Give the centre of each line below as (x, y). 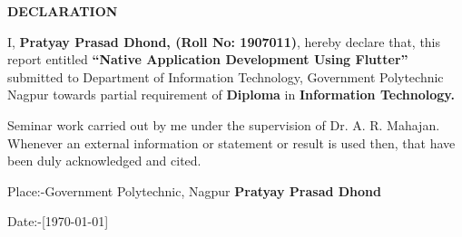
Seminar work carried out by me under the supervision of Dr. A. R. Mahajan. (224, 124)
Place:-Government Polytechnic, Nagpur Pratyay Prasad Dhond (195, 190)
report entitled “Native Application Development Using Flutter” (208, 59)
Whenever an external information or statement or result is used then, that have (231, 142)
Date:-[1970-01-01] (58, 221)
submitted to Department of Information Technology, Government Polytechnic (226, 76)
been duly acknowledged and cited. (104, 161)
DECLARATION (63, 11)
